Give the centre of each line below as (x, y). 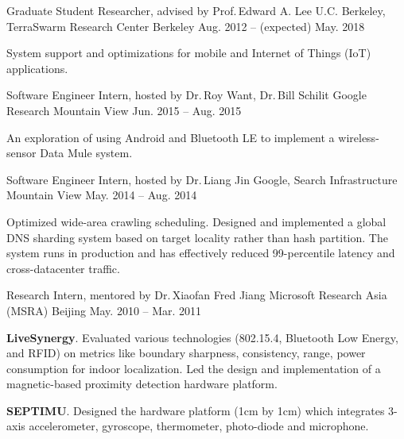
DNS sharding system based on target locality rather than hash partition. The (197, 237)
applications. (37, 68)
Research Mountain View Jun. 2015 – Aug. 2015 (124, 110)
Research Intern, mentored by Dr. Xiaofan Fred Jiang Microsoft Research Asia (197, 295)
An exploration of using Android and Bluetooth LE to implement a (171, 137)
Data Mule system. (86, 153)
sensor (21, 153)
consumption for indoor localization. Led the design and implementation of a (194, 368)
